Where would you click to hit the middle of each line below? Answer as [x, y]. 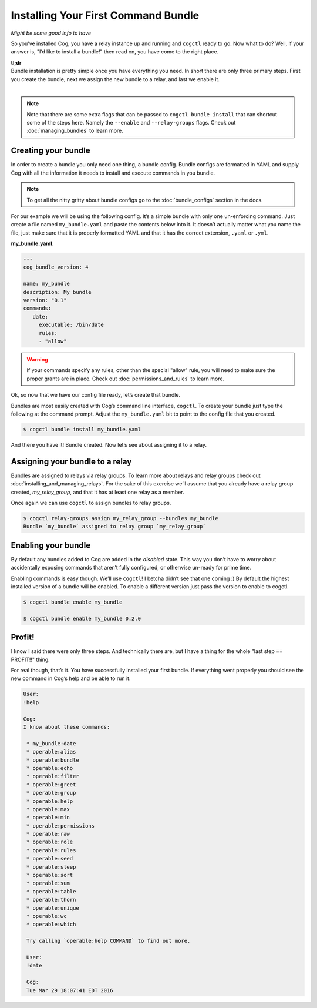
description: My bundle [58, 292]
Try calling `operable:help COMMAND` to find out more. [109, 941]
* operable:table [51, 891]
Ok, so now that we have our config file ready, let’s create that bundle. [96, 395]
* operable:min [48, 818]
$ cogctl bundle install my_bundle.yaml [82, 429]
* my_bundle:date [51, 743]
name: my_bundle [47, 284]
